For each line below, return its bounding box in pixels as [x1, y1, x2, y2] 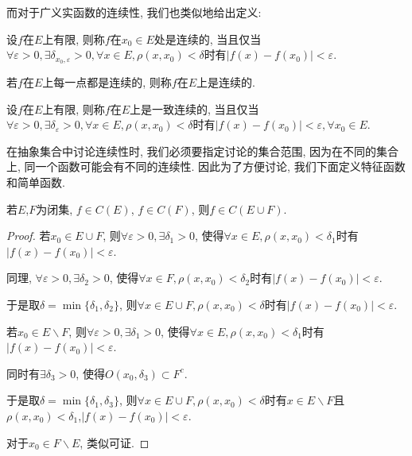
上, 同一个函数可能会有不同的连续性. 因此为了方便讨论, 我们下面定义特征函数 [6, 158, 406, 175]
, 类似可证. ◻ [80, 434, 150, 450]
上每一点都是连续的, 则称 [42, 74, 172, 91]
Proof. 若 [6, 227, 51, 244]
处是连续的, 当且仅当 [154, 30, 262, 47]
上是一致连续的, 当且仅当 [130, 100, 259, 117]
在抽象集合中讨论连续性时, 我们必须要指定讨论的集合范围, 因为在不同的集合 [6, 142, 399, 159]
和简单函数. [6, 174, 65, 191]
